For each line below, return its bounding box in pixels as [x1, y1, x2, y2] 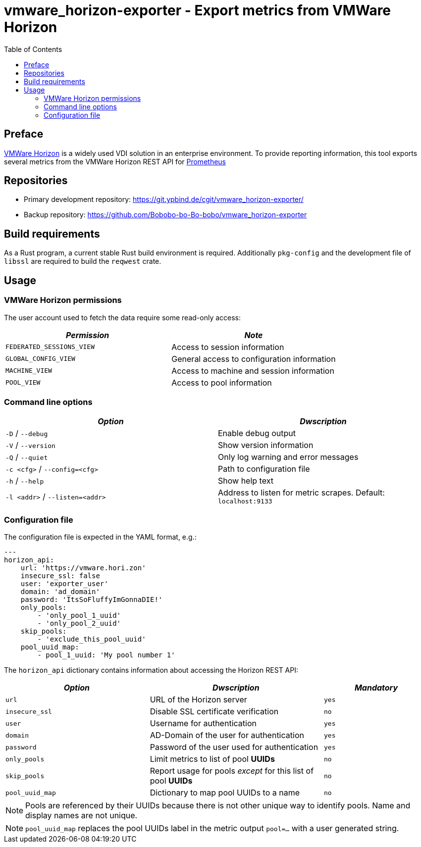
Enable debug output [218, 428, 296, 439]
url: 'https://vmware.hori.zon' [20, 564, 146, 572]
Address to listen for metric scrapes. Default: [218, 488, 385, 498]
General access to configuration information [171, 353, 336, 364]
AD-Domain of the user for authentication [150, 730, 304, 740]
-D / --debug [5, 428, 48, 439]
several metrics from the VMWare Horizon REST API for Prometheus [4, 157, 226, 166]
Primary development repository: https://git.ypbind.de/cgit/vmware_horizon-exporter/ [24, 195, 304, 204]
